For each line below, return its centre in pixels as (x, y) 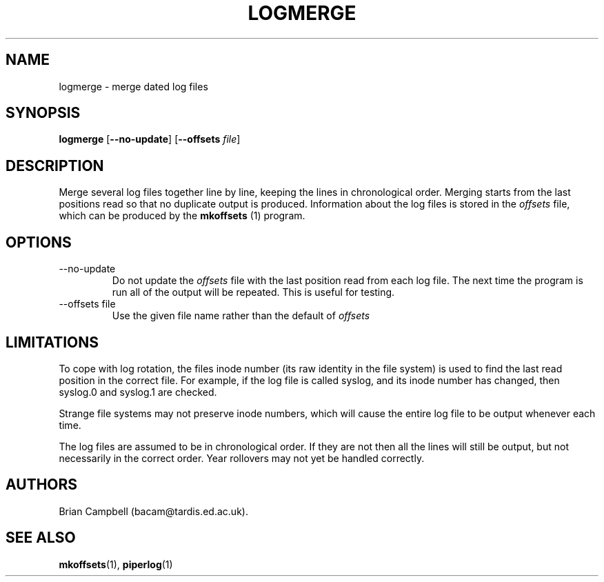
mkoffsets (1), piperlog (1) (116, 564)
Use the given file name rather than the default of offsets (241, 316)
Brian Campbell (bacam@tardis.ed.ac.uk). (153, 511)
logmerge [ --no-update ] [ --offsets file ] (150, 139)
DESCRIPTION (55, 165)
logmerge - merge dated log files (133, 86)
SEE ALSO (41, 538)
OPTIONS (39, 242)
